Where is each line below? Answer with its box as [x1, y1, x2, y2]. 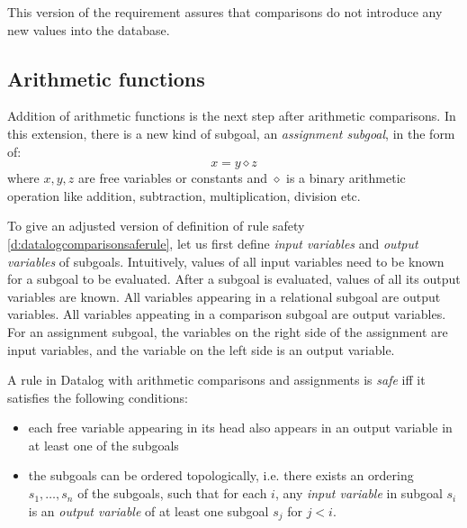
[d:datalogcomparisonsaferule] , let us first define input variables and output [7, 233, 418, 252]
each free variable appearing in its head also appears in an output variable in [28, 418, 453, 437]
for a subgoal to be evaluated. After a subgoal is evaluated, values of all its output [7, 269, 461, 288]
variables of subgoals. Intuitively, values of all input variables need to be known [7, 251, 445, 270]
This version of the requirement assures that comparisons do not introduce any [7, 3, 443, 21]
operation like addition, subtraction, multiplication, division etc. [7, 186, 361, 205]
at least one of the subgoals [28, 435, 179, 454]
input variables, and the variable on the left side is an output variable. [7, 340, 395, 359]
